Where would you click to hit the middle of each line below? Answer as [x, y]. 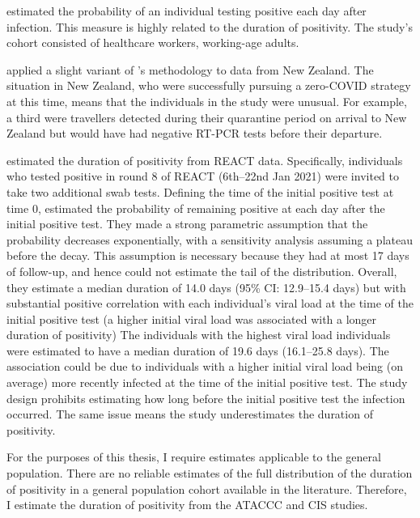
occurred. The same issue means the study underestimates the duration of [190, 414]
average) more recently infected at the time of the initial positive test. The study [207, 382]
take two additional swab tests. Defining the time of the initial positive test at [200, 191]
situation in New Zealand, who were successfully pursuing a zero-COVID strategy [209, 85]
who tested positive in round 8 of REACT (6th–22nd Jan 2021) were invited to [203, 176]
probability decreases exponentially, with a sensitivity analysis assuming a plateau [210, 239]
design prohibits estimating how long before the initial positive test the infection [206, 398]
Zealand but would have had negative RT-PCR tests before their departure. [195, 133]
